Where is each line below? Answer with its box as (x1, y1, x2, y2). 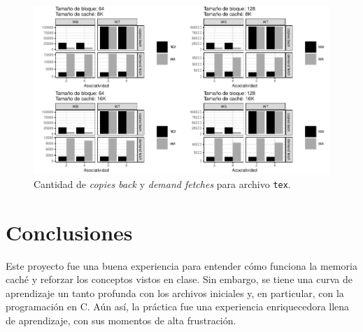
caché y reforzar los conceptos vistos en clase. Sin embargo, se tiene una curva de (6, 272, 353, 287)
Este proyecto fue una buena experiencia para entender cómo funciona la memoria (6, 258, 357, 273)
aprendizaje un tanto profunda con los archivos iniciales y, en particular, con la (6, 285, 344, 300)
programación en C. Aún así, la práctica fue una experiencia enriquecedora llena (6, 299, 350, 314)
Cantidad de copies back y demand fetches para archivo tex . (34, 176, 291, 191)
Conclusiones (6, 217, 133, 246)
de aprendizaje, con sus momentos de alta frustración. (6, 313, 236, 328)
